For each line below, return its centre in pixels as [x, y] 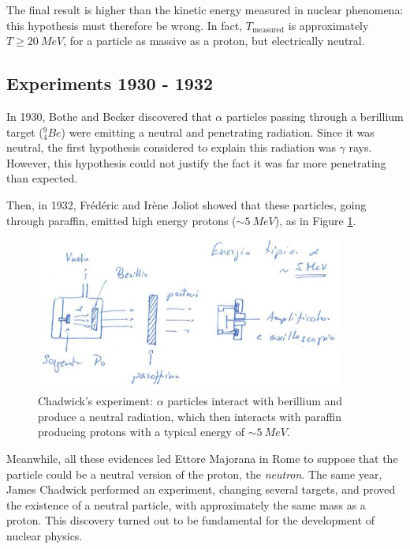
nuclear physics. [45, 535]
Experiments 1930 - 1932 [110, 83]
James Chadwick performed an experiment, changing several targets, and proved [201, 489]
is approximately [328, 25]
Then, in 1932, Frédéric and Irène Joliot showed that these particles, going [186, 204]
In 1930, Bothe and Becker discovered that [109, 116]
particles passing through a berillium [315, 116]
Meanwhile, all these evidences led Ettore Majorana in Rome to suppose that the [202, 458]
